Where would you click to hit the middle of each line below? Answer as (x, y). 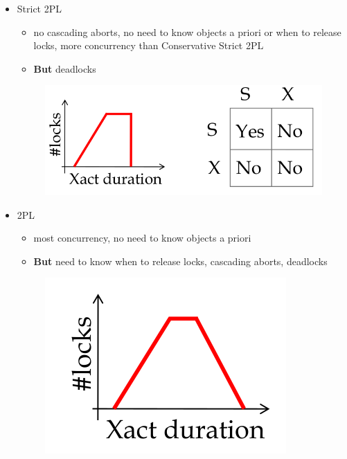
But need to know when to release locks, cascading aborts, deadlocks (180, 261)
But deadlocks (65, 68)
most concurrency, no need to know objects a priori (142, 238)
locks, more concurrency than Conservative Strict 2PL (149, 45)
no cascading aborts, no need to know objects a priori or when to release (187, 31)
